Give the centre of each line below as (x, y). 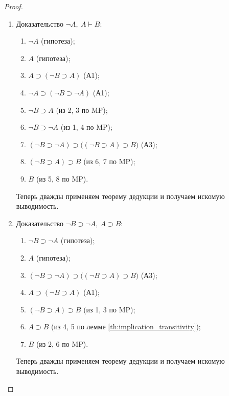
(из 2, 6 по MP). (62, 343)
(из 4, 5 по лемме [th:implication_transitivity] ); (126, 326)
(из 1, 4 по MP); (86, 127)
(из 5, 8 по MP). (62, 178)
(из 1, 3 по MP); (109, 309)
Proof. (14, 6)
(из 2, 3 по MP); (82, 110)
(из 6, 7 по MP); (109, 161)
